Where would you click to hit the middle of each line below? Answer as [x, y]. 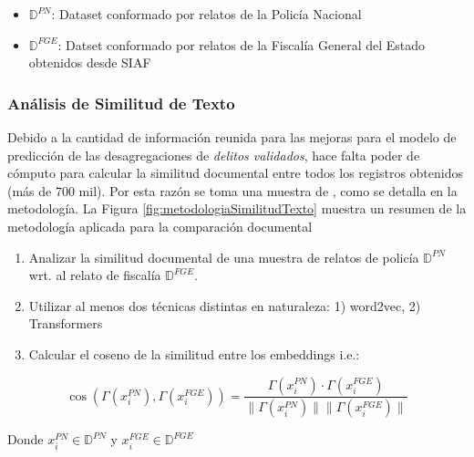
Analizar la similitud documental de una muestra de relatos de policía [224, 257]
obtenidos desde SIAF [90, 62]
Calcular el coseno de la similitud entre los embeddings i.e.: [194, 353]
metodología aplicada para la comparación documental [160, 226]
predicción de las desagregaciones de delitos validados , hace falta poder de [214, 155]
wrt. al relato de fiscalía [95, 275]
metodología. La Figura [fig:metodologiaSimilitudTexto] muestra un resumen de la [237, 208]
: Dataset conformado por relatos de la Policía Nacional [206, 14]
